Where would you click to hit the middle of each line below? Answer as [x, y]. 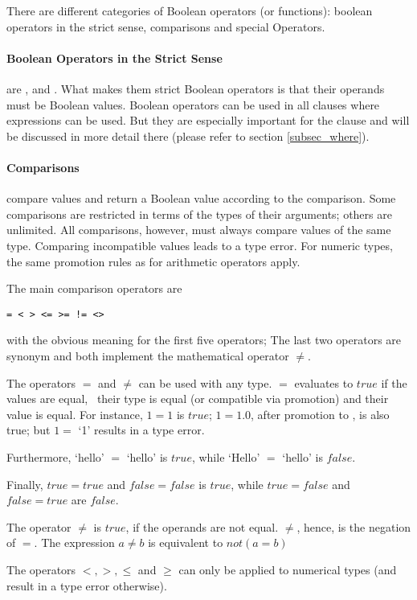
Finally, [25, 484]
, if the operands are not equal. [202, 526]
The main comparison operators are [94, 288]
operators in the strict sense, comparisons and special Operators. [166, 26]
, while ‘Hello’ [226, 456]
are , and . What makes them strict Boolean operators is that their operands [196, 88]
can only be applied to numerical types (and [288, 569]
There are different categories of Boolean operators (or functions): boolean [190, 10]
